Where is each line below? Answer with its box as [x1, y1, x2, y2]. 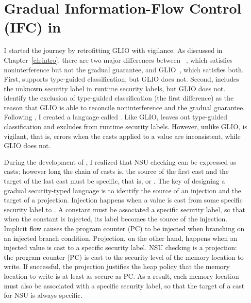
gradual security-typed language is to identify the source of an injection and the [4, 185, 241, 195]
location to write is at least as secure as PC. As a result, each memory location [4, 270, 239, 281]
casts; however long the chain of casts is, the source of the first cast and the [4, 166, 229, 176]
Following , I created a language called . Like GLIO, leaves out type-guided [4, 112, 228, 122]
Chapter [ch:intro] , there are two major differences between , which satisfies [4, 54, 233, 65]
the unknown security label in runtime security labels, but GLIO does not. [4, 83, 226, 93]
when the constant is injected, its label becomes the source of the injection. [4, 214, 228, 224]
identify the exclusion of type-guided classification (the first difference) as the [4, 93, 234, 103]
